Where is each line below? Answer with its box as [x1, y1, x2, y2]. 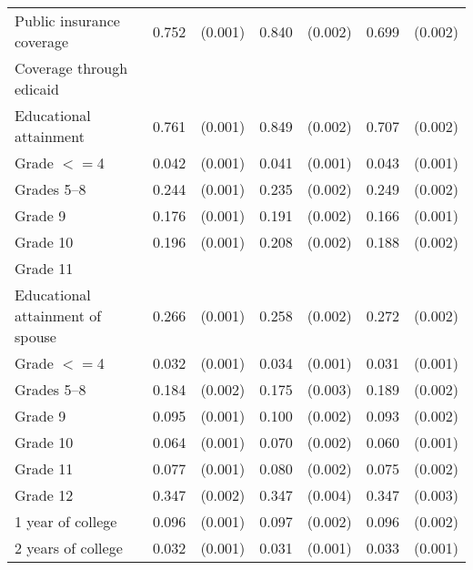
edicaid [15, 78, 59, 99]
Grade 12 [15, 484, 74, 505]
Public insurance [15, 10, 120, 31]
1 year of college [15, 511, 117, 532]
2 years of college [15, 537, 123, 558]
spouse [15, 326, 56, 347]
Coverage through [15, 57, 128, 78]
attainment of [15, 305, 102, 326]
